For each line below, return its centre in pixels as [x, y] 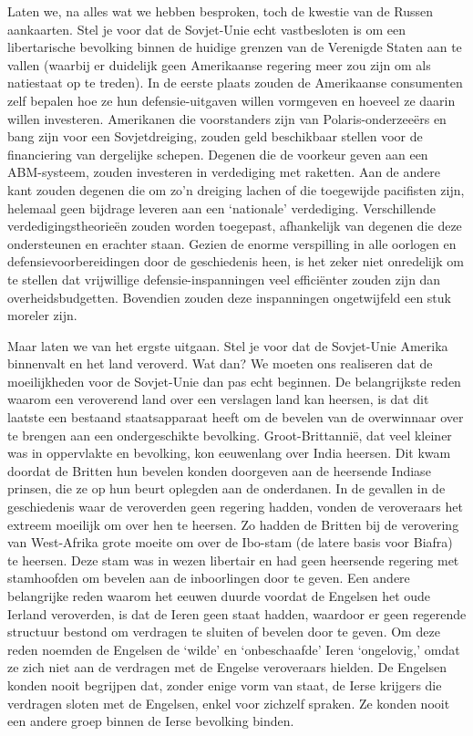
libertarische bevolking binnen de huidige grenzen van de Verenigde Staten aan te [235, 47]
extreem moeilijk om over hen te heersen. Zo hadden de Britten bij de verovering [233, 524]
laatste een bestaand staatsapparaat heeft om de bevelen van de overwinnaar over [236, 417]
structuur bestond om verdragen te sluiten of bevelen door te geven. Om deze [224, 632]
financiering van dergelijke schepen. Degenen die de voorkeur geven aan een [218, 154]
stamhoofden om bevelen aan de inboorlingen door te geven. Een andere [209, 578]
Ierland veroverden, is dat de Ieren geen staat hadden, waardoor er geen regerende [237, 613]
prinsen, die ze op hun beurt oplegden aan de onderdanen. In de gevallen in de [226, 488]
